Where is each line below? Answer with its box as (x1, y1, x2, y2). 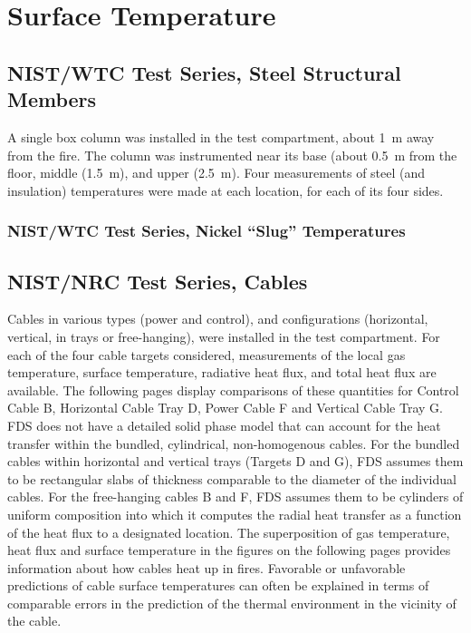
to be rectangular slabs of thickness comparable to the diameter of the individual (7, 469, 457, 488)
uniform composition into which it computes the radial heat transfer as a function (7, 504, 462, 523)
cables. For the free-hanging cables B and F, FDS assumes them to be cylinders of (7, 487, 464, 506)
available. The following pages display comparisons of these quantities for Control (7, 380, 459, 399)
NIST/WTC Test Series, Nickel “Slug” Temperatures (7, 219, 406, 242)
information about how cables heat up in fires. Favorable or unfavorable (7, 558, 406, 577)
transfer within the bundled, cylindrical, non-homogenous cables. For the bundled (7, 433, 460, 453)
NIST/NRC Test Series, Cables (7, 267, 308, 295)
